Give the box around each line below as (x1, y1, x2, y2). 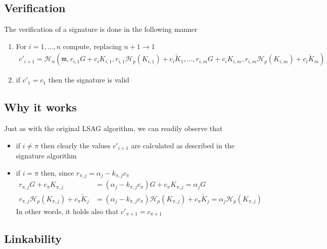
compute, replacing (63, 40, 122, 51)
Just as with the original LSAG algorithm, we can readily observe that (4, 123, 223, 134)
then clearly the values (40, 140, 111, 150)
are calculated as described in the (131, 140, 235, 150)
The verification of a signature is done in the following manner (4, 24, 198, 34)
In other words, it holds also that (16, 205, 119, 216)
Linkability (4, 231, 62, 246)
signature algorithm (16, 150, 77, 161)
